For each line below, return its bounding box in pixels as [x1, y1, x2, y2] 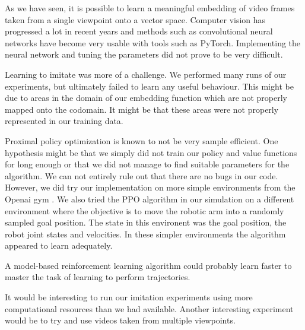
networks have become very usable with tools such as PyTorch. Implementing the [5, 36, 301, 49]
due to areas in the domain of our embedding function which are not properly [5, 91, 287, 104]
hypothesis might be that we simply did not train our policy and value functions [5, 146, 297, 158]
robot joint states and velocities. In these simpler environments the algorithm [5, 227, 286, 240]
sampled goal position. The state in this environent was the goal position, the [5, 216, 287, 229]
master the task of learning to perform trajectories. [5, 271, 190, 283]
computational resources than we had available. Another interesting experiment [5, 302, 294, 315]
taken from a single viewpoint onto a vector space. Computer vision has [5, 13, 266, 26]
